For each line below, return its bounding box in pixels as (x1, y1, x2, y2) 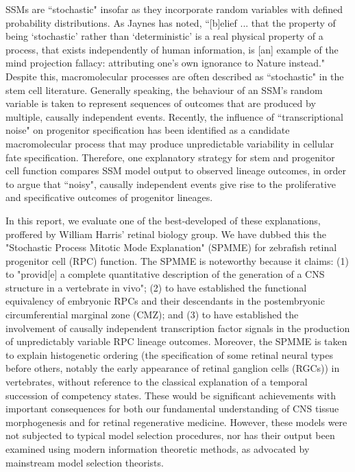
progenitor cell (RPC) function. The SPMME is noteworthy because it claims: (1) (5, 253, 349, 268)
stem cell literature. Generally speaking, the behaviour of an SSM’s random (5, 82, 323, 97)
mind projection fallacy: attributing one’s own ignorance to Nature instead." (5, 56, 326, 70)
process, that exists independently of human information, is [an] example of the (5, 42, 339, 56)
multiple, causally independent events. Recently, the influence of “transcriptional (5, 109, 343, 123)
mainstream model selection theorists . (5, 455, 164, 469)
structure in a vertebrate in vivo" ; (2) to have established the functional (5, 280, 307, 294)
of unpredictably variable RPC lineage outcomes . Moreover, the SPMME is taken (5, 334, 347, 349)
